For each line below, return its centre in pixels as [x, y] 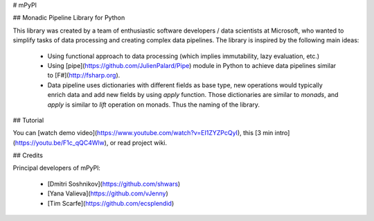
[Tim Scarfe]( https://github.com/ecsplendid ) [111, 203]
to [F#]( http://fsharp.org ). [84, 76]
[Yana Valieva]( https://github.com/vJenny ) [108, 193]
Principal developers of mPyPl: [56, 168]
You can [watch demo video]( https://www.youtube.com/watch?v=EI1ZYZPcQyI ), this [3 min [143, 133]
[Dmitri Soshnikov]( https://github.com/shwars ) [114, 184]
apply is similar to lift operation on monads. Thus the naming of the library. [153, 105]
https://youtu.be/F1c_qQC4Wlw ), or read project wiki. [91, 143]
